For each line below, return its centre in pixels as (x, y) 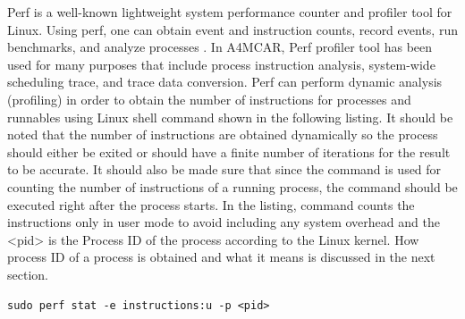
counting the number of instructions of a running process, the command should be (232, 186)
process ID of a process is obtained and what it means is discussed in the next (221, 257)
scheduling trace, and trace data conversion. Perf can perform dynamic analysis (225, 82)
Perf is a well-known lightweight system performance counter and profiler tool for (230, 12)
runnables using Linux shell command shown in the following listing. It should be (230, 117)
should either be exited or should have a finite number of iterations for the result (229, 151)
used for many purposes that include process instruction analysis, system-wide (221, 64)
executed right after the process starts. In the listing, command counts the (211, 204)
